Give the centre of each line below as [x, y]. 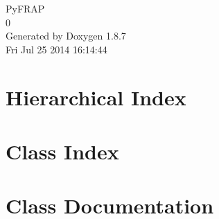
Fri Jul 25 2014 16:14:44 [56, 49]
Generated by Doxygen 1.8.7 [66, 36]
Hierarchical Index [96, 97]
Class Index [62, 151]
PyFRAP [25, 8]
